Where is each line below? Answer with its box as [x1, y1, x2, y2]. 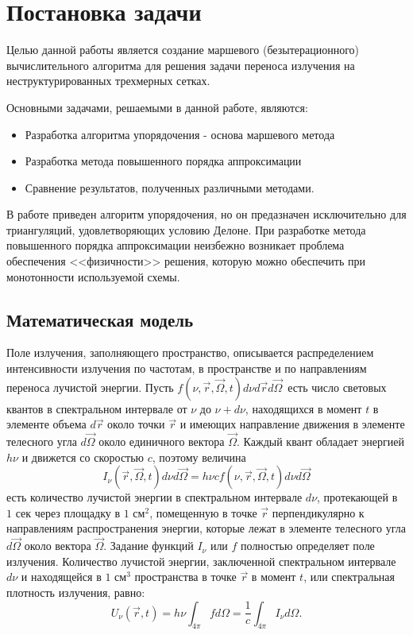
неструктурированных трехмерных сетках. [6, 72, 210, 89]
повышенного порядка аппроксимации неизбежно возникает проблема [6, 237, 345, 254]
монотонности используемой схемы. [6, 268, 180, 285]
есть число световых [288, 378, 387, 395]
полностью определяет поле [241, 537, 375, 554]
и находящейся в [21, 568, 102, 585]
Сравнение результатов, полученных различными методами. [25, 179, 315, 196]
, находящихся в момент [245, 400, 362, 416]
